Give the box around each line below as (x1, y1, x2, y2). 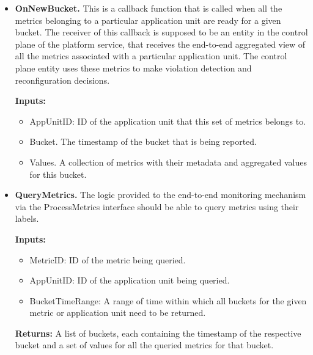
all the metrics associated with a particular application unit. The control (15, 49, 287, 62)
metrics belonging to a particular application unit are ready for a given (15, 13, 281, 26)
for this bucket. (29, 167, 87, 180)
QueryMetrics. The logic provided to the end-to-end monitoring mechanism (15, 188, 306, 201)
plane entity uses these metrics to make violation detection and (15, 61, 252, 74)
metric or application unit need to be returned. (29, 306, 206, 319)
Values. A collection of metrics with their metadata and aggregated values (29, 155, 307, 168)
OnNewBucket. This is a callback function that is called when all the (15, 2, 282, 14)
